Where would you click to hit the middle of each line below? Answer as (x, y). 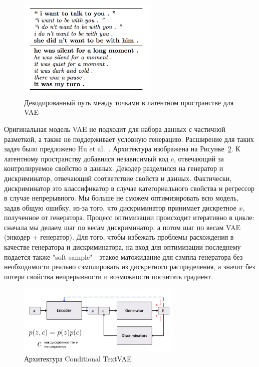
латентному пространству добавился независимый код (86, 158)
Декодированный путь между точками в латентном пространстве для (129, 102)
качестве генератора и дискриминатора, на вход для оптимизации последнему (122, 247)
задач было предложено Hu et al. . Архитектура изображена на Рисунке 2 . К (122, 149)
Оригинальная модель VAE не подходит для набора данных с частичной (115, 129)
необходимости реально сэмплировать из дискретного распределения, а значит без (129, 266)
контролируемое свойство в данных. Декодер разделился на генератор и (114, 168)
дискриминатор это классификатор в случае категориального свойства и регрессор (129, 188)
